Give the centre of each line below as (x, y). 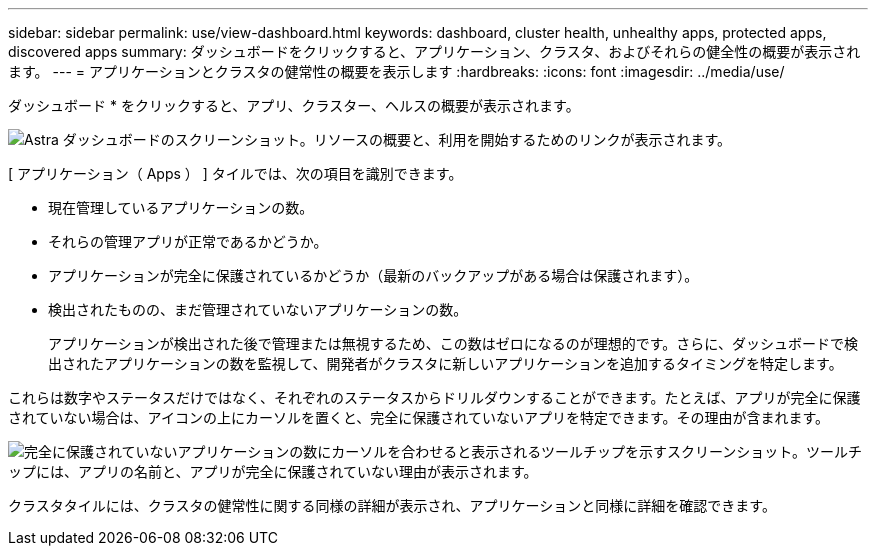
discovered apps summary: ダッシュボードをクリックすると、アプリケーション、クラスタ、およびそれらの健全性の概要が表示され (434, 51)
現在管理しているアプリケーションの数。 (181, 207)
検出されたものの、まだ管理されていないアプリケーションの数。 (258, 309)
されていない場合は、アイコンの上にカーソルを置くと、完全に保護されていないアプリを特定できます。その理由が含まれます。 (419, 417)
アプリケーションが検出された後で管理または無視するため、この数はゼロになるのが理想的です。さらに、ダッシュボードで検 (453, 343)
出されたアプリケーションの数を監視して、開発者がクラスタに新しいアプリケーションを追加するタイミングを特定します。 (445, 363)
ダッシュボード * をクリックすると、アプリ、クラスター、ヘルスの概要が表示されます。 (294, 105)
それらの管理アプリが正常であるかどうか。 (188, 241)
